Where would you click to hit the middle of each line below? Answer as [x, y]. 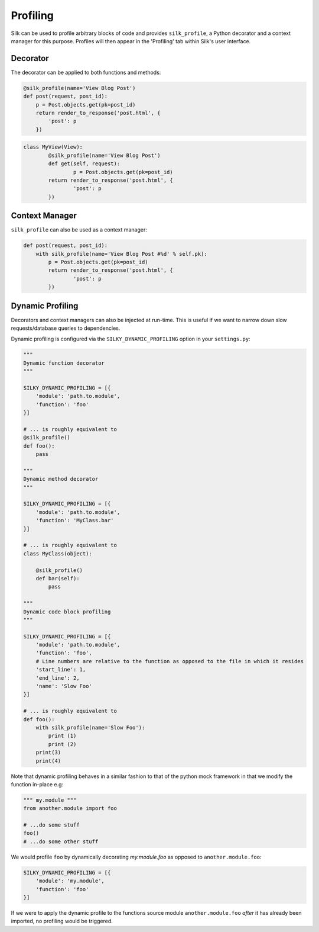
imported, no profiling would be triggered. [62, 921]
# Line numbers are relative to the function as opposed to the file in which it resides [170, 661]
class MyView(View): [53, 147]
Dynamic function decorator [64, 363]
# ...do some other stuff [61, 841]
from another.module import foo [70, 809]
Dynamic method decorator [61, 479]
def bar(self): [58, 578]
